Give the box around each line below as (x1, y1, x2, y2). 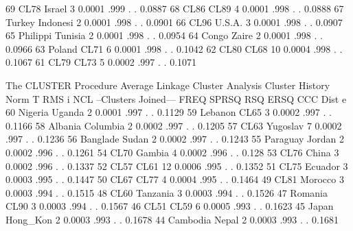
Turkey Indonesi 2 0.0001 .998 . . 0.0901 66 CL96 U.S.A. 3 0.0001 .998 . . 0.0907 (5, 14, 343, 29)
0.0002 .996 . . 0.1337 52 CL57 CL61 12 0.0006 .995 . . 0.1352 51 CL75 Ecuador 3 (5, 158, 348, 173)
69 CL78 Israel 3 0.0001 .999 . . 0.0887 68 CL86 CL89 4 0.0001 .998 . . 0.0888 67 (5, 1, 344, 15)
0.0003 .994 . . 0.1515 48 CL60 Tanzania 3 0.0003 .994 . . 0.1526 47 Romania (5, 185, 328, 199)
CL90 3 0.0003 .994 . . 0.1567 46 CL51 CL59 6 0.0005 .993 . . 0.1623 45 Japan (5, 199, 334, 213)
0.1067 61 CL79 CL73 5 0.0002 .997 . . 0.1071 (5, 55, 197, 69)
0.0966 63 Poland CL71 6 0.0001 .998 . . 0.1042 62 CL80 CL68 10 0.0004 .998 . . (5, 41, 343, 56)
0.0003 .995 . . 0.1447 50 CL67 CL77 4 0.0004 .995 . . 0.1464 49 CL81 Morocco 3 (5, 172, 344, 186)
